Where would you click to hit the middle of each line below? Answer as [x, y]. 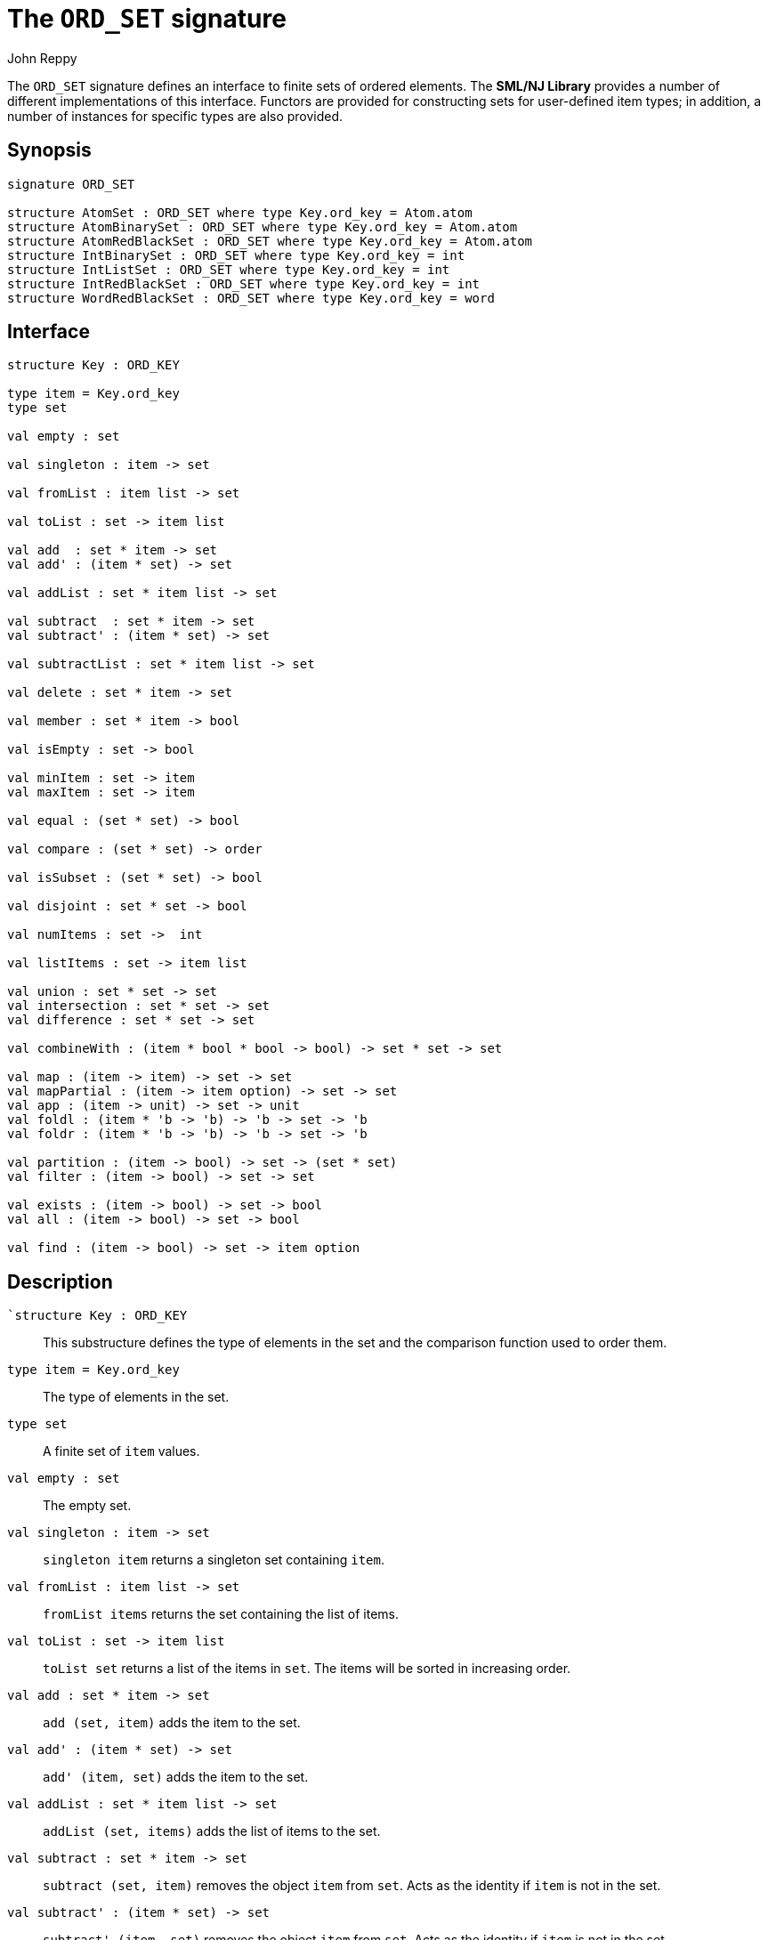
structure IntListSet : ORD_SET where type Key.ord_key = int [229, 269]
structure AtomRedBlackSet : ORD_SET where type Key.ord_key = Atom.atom [270, 241]
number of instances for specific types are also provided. [175, 116]
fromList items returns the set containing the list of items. [221, 1614]
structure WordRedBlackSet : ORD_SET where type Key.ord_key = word [251, 298]
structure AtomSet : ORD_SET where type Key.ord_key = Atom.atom [240, 212]
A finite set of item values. [121, 1451]
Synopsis [49, 150]
